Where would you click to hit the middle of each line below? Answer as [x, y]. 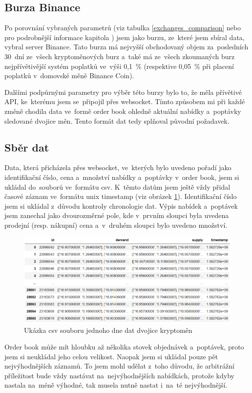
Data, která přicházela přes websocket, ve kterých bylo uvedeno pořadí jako [118, 167]
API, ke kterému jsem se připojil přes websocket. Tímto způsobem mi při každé [125, 101]
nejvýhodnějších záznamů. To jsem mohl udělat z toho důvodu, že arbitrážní [119, 366]
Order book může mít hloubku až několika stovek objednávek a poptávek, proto [124, 346]
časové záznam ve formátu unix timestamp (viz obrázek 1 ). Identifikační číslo [121, 196]
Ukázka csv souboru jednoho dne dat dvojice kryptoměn [108, 330]
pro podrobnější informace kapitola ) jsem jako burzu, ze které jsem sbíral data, [125, 37]
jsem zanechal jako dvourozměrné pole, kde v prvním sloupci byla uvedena [117, 215]
